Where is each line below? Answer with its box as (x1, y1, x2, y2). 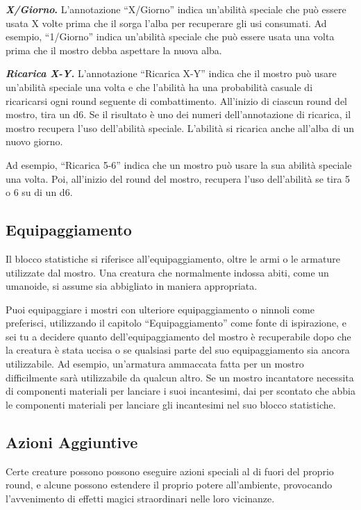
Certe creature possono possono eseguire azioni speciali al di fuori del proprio (6, 463, 334, 478)
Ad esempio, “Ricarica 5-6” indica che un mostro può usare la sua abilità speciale (6, 157, 352, 172)
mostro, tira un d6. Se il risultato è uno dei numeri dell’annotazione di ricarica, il (6, 107, 351, 122)
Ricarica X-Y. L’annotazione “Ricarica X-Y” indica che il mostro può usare (6, 66, 337, 81)
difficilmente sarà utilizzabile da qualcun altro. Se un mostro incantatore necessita (6, 370, 354, 384)
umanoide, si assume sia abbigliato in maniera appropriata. (6, 279, 258, 293)
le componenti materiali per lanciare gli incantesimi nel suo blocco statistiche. (6, 397, 336, 411)
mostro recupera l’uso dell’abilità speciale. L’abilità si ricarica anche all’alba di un (6, 120, 355, 135)
